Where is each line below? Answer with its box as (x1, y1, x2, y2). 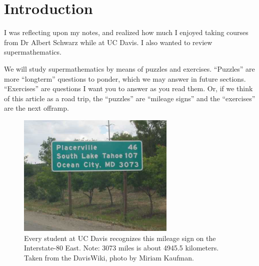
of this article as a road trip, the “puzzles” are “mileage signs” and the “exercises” (4, 93, 255, 103)
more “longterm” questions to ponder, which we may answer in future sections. (4, 73, 246, 84)
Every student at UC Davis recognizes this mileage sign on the (24, 232, 216, 243)
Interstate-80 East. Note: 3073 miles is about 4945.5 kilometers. (24, 242, 219, 253)
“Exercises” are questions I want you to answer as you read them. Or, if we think (4, 83, 253, 94)
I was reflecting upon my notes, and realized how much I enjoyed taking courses (4, 27, 248, 38)
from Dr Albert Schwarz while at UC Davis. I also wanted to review (4, 37, 212, 47)
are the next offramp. (4, 103, 69, 113)
